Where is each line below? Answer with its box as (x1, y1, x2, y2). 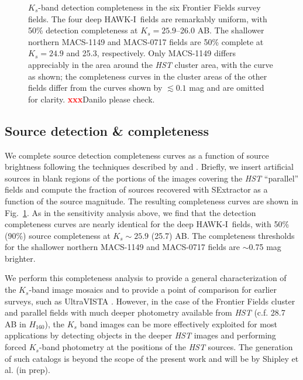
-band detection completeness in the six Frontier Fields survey (38, 1, 261, 13)
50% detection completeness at (28, 24, 138, 36)
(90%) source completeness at (5, 229, 111, 241)
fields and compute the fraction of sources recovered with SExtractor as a (5, 183, 268, 196)
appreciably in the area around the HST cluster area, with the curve (28, 58, 273, 70)
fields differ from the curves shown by (28, 81, 163, 94)
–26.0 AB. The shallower (176, 24, 264, 36)
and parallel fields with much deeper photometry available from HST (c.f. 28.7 (5, 306, 285, 319)
